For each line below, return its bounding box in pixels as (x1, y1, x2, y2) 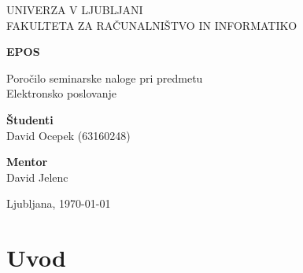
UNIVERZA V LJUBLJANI (6, 2, 143, 17)
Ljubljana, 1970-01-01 (6, 195, 111, 212)
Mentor (6, 153, 48, 170)
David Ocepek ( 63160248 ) (6, 127, 131, 143)
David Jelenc (6, 168, 68, 185)
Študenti (6, 111, 54, 127)
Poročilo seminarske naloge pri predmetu (6, 69, 203, 86)
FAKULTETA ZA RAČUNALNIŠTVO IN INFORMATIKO (6, 17, 297, 33)
